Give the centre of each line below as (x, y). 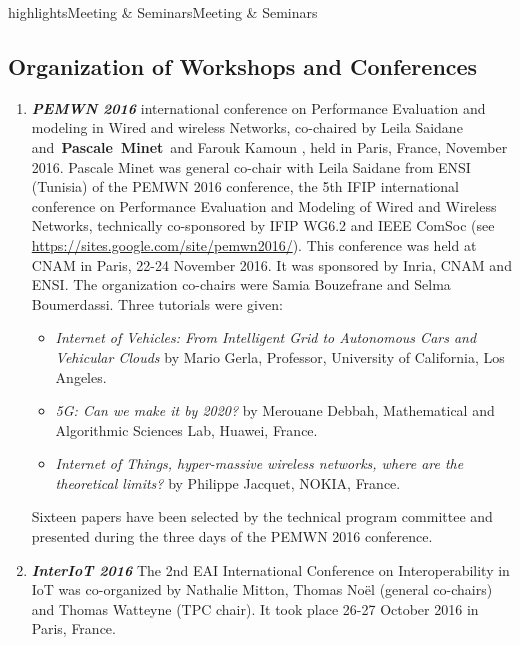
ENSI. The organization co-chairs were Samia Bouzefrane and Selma (241, 284)
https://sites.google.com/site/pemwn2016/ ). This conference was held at (254, 244)
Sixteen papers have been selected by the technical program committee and (262, 516)
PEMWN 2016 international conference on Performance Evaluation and (258, 107)
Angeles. (81, 376)
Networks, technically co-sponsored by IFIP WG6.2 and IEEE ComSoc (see (263, 225)
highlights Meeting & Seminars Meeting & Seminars (163, 12)
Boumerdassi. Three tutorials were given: (157, 303)
